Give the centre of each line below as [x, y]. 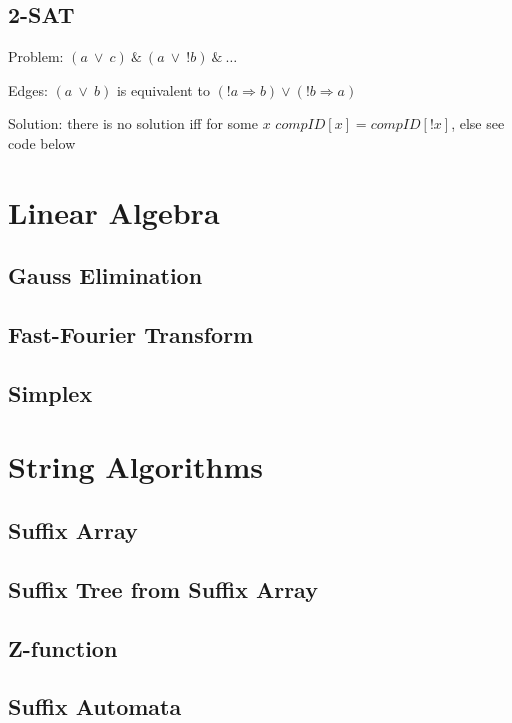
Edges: [28, 89]
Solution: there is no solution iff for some [133, 123]
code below [42, 142]
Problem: [36, 56]
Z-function [63, 647]
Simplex [50, 392]
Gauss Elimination [105, 275]
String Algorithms [135, 466]
